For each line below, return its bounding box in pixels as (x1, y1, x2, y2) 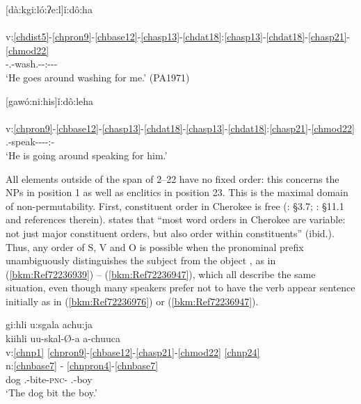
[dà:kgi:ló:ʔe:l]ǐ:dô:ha (6, 2, 93, 16)
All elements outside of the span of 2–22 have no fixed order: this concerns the (6, 171, 339, 186)
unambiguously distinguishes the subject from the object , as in (6, 253, 276, 268)
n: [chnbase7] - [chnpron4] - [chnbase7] (6, 358, 159, 373)
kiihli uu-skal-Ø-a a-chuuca (6, 331, 120, 346)
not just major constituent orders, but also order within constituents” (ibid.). (6, 225, 335, 240)
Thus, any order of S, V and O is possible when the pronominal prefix (6, 239, 304, 254)
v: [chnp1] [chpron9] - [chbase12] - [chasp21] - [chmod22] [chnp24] (6, 344, 260, 359)
